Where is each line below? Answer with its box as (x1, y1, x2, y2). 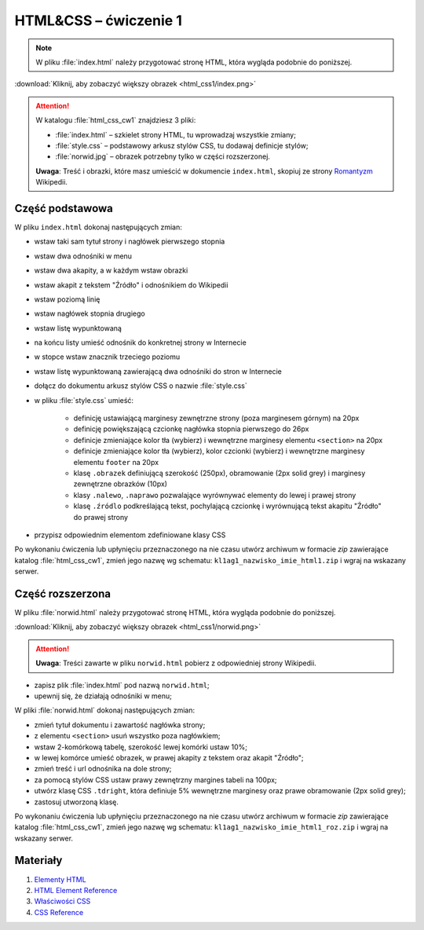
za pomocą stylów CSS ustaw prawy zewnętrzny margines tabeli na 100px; (34, 774, 278, 785)
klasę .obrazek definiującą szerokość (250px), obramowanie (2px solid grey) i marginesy (73, 468, 366, 478)
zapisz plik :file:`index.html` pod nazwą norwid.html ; (34, 680, 210, 690)
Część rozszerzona (14, 587, 111, 600)
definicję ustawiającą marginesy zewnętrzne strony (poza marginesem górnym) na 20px (73, 413, 360, 423)
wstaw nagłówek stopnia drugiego (34, 309, 145, 318)
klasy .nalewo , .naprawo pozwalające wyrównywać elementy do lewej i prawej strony (73, 490, 356, 500)
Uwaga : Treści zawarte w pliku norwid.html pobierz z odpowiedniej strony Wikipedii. (35, 658, 317, 668)
